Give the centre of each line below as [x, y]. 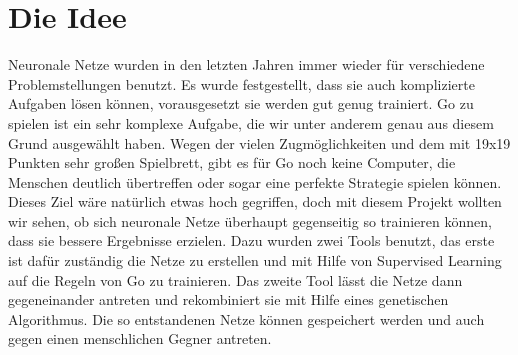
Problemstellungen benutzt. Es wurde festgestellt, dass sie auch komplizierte [241, 83]
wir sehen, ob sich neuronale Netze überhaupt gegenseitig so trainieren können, [250, 220]
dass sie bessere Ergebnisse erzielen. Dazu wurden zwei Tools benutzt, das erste [251, 240]
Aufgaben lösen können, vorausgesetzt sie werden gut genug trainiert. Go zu [241, 103]
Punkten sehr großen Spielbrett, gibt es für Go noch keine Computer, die [232, 162]
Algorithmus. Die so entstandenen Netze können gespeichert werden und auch [246, 318]
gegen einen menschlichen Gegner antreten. [140, 338]
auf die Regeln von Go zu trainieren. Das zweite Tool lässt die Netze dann [235, 279]
